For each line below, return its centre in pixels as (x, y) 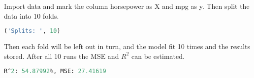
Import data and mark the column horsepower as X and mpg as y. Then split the (127, 6)
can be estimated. (158, 56)
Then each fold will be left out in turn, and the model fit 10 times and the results (127, 46)
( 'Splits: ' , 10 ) (32, 31)
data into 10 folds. (32, 15)
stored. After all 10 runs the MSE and (62, 56)
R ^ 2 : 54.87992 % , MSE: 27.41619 (55, 71)
